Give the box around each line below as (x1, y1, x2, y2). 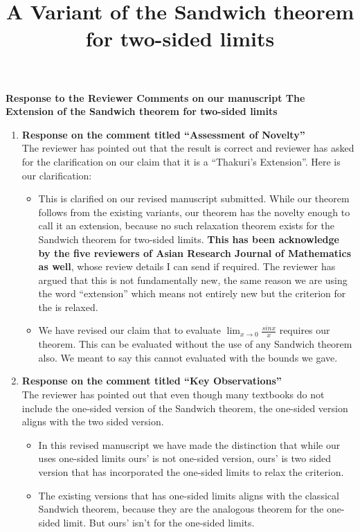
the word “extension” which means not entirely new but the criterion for (38, 286, 346, 301)
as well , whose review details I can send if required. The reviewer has (38, 259, 336, 274)
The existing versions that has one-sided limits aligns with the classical (38, 488, 339, 502)
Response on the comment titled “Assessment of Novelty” (21, 127, 305, 141)
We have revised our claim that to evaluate (38, 323, 222, 337)
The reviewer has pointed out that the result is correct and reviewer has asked (21, 141, 354, 155)
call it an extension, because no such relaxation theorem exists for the (38, 218, 335, 233)
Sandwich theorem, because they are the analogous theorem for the (38, 502, 324, 516)
